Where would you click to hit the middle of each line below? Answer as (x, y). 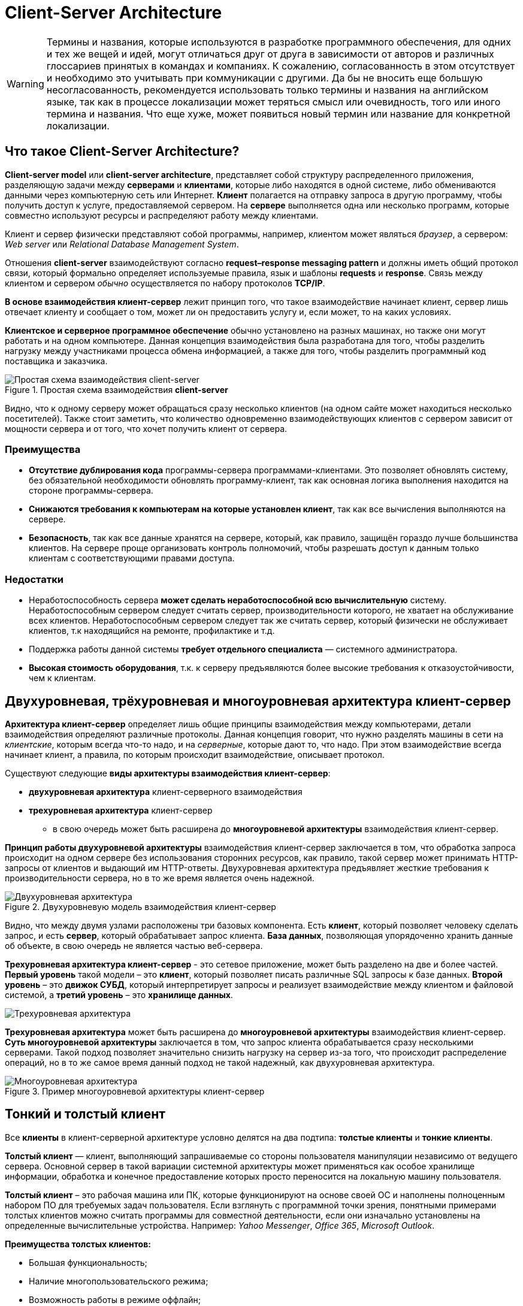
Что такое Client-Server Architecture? (122, 152)
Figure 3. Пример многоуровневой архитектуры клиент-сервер (135, 1091)
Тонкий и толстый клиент (85, 1114)
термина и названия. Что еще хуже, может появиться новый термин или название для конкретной (278, 114)
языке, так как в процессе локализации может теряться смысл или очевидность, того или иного (273, 102)
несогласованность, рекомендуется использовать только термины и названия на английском (267, 90)
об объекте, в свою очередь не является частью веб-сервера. (134, 945)
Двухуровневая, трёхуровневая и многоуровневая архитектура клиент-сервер (258, 701)
